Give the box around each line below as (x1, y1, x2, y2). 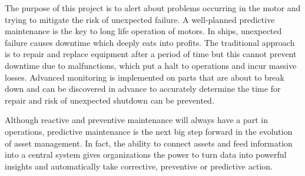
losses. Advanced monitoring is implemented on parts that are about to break (5, 71, 284, 83)
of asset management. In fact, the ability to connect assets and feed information (5, 137, 293, 149)
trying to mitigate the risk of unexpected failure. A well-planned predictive (5, 13, 275, 25)
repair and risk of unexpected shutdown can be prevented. (5, 94, 214, 106)
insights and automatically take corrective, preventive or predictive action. (5, 160, 273, 172)
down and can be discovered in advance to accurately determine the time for (5, 82, 281, 95)
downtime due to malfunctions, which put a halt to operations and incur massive (5, 59, 297, 71)
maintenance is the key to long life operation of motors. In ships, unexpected (5, 25, 282, 37)
